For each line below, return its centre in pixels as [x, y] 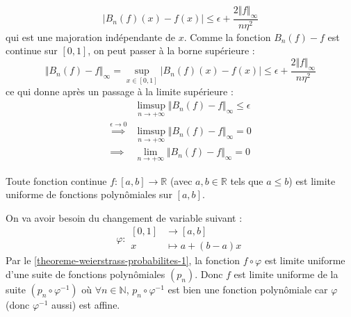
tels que [247, 180]
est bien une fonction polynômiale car [248, 290]
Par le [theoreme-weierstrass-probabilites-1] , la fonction [123, 260]
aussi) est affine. [86, 305]
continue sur [32, 50]
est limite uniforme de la [286, 274]
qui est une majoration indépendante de [90, 36]
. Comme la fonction [227, 36]
